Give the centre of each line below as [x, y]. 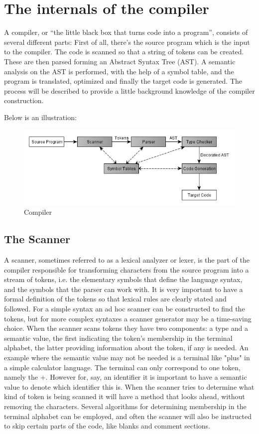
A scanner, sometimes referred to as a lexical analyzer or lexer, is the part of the [127, 260]
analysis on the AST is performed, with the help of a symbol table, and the [119, 71]
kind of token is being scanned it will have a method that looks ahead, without [125, 396]
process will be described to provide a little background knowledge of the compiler [129, 90]
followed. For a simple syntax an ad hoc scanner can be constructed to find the [125, 309]
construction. [24, 100]
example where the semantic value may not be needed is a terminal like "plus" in [127, 358]
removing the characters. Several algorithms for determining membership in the [125, 406]
